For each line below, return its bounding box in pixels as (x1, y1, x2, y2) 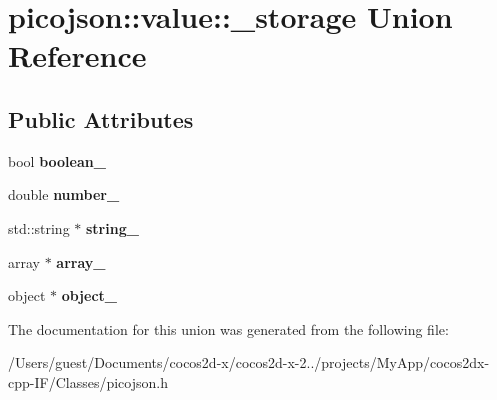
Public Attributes (8, 103, 194, 134)
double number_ (8, 184, 120, 205)
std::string (8, 217, 70, 238)
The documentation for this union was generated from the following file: (8, 318, 449, 339)
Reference (8, 35, 147, 76)
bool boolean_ (8, 150, 106, 171)
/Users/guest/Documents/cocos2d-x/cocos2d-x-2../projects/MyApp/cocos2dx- (8, 352, 490, 373)
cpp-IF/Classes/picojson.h (8, 371, 168, 392)
